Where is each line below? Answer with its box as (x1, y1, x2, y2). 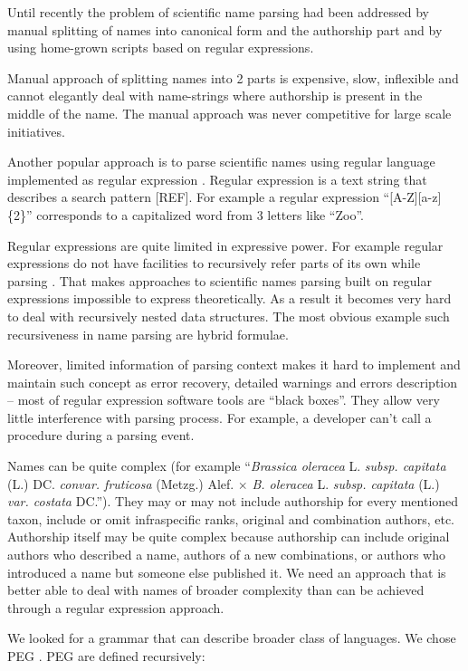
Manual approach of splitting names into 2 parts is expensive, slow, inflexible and (7, 68, 459, 87)
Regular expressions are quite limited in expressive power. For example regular (7, 235, 444, 254)
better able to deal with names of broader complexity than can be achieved (7, 580, 425, 599)
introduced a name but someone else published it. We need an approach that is (7, 562, 446, 581)
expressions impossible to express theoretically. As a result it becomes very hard (7, 289, 452, 308)
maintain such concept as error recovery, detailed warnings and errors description (7, 372, 457, 391)
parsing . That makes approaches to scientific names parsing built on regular (7, 271, 432, 290)
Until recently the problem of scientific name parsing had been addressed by (7, 3, 429, 21)
